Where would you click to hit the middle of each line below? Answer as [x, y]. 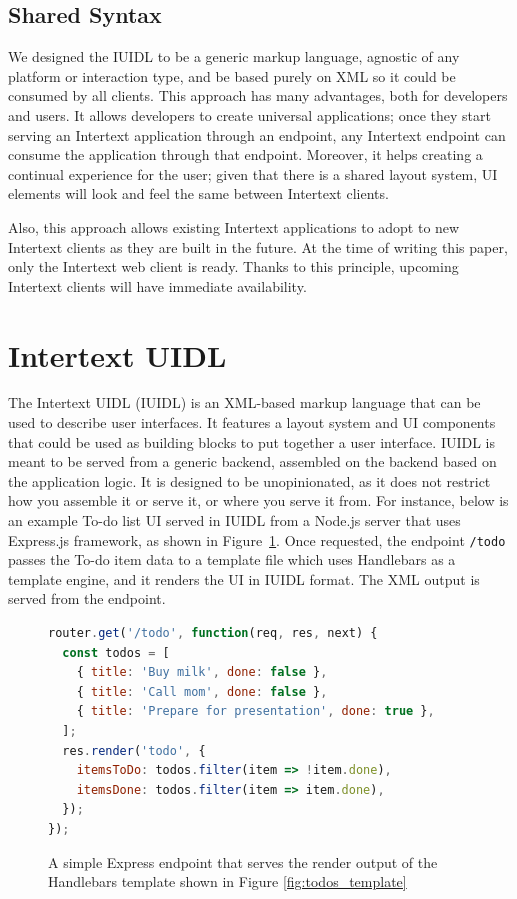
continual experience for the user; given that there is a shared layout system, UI [253, 173]
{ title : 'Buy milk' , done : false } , [202, 672]
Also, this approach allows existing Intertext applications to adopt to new [234, 226]
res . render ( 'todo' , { [134, 750]
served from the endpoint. [87, 598]
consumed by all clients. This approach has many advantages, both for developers [258, 95]
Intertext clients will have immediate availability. [157, 285]
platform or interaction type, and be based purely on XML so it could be [232, 75]
